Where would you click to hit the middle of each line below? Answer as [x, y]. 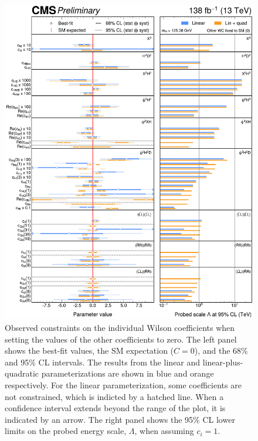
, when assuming [164, 431]
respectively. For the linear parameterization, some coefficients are [123, 384]
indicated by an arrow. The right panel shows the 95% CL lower [120, 419]
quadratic [22, 373]
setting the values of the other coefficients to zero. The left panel [121, 339]
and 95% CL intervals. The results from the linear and [103, 362]
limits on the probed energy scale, [66, 431]
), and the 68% [221, 351]
